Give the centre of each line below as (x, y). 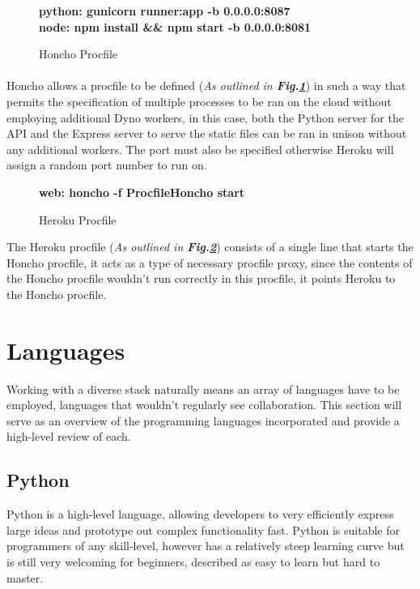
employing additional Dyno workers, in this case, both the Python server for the (205, 117)
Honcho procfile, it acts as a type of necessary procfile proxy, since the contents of (210, 262)
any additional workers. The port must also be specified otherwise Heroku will (200, 149)
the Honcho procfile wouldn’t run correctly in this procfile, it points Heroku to (201, 278)
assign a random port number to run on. (107, 165)
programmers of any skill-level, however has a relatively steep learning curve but (206, 546)
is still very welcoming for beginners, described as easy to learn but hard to (193, 561)
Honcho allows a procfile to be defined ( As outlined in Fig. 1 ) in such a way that (206, 85)
